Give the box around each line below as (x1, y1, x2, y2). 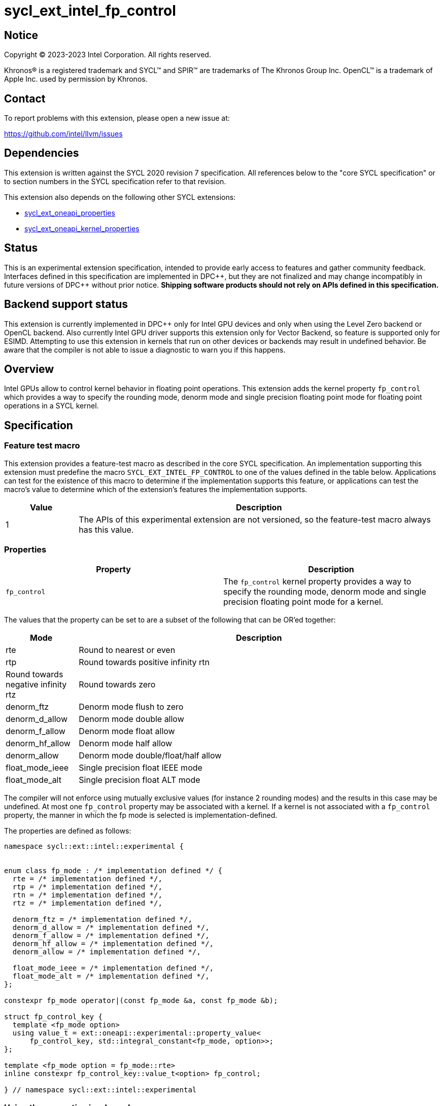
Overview (4, 362, 54, 375)
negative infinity (6, 679, 67, 690)
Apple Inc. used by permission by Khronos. (4, 75, 148, 84)
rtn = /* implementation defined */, (12, 891, 162, 900)
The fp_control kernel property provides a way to (223, 576, 412, 587)
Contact (4, 92, 46, 105)
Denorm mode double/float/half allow (79, 750, 222, 761)
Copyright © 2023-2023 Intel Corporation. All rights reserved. (4, 50, 211, 59)
